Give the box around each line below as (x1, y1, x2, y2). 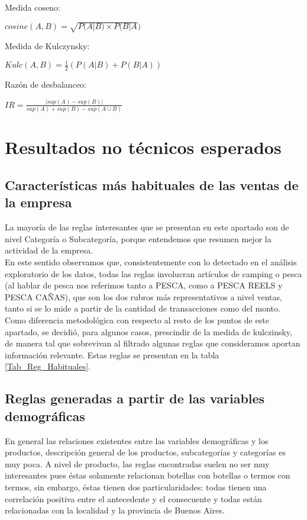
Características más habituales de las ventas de (5, 176, 299, 194)
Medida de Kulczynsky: (5, 40, 90, 52)
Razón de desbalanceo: (5, 78, 86, 91)
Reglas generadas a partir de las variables (5, 389, 265, 407)
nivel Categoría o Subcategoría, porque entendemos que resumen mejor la (5, 232, 272, 245)
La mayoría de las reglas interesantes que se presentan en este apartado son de (5, 221, 289, 233)
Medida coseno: (5, 1, 60, 13)
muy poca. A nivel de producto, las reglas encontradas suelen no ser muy (5, 457, 270, 470)
